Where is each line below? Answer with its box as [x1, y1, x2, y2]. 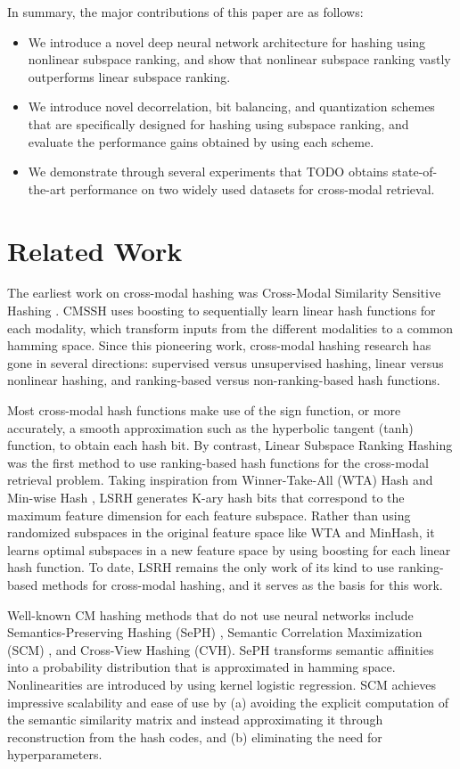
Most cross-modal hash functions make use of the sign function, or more [7, 401, 401, 420]
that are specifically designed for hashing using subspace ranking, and [28, 114, 409, 133]
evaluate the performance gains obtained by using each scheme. [28, 132, 374, 151]
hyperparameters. [7, 745, 103, 764]
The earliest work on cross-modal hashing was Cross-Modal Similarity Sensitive [7, 283, 441, 302]
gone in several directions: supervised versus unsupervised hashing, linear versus [7, 353, 444, 372]
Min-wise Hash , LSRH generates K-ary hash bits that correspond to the [7, 488, 405, 506]
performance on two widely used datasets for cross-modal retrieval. [70, 179, 435, 198]
